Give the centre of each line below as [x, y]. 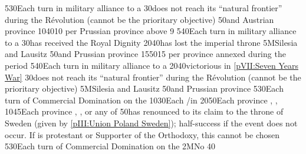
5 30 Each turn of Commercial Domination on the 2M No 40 [110, 146]
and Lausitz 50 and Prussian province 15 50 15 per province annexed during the [145, 54]
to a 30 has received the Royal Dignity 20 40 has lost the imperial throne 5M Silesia [151, 42]
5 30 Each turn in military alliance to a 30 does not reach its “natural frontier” [144, 8]
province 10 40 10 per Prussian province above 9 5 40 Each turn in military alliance [151, 31]
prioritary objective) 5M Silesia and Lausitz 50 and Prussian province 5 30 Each [144, 88]
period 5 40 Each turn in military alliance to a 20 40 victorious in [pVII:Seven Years [152, 65]
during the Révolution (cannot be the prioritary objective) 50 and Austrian [139, 19]
